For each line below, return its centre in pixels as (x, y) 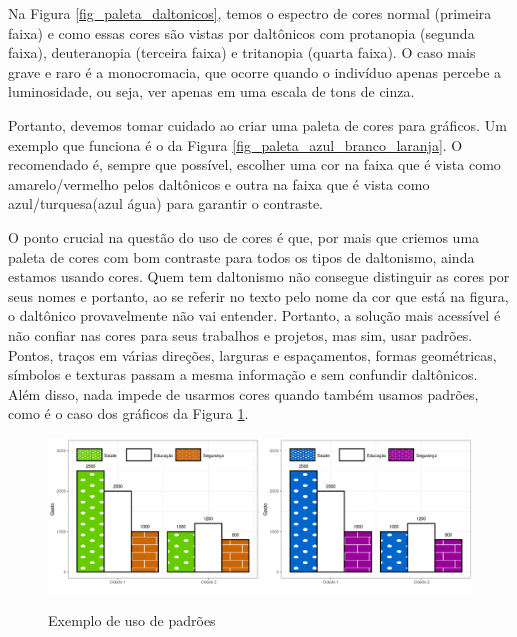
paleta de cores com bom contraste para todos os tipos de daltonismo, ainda (241, 256)
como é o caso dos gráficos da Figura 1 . (128, 413)
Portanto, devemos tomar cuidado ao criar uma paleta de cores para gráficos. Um (257, 124)
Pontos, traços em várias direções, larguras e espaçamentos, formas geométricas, (252, 354)
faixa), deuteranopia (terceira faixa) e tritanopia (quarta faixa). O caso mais (242, 52)
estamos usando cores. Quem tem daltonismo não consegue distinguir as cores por (259, 276)
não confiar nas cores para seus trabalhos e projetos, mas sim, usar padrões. (240, 334)
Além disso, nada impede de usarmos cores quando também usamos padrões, (243, 393)
